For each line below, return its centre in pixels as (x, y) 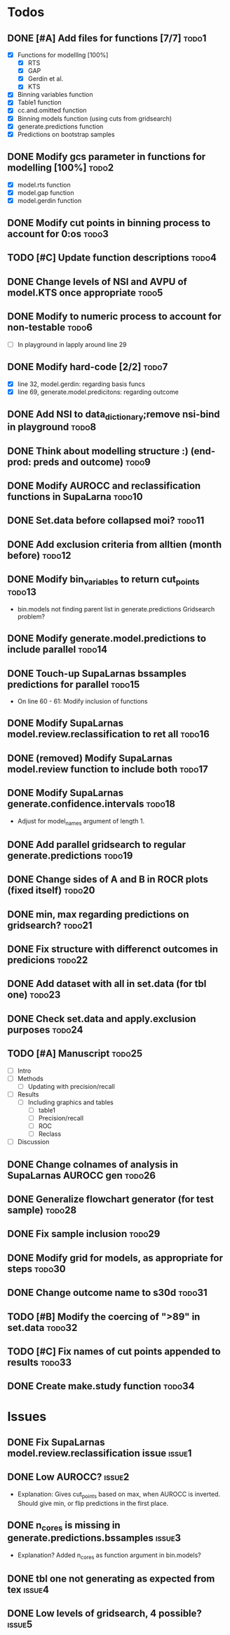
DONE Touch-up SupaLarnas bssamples (97, 674)
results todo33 (40, 1362)
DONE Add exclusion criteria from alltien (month (115, 544)
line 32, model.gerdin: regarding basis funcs (81, 384)
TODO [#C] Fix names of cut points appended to (114, 1351)
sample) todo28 (42, 1210)
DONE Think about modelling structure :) (98, 451)
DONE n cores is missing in (64, 1526)
